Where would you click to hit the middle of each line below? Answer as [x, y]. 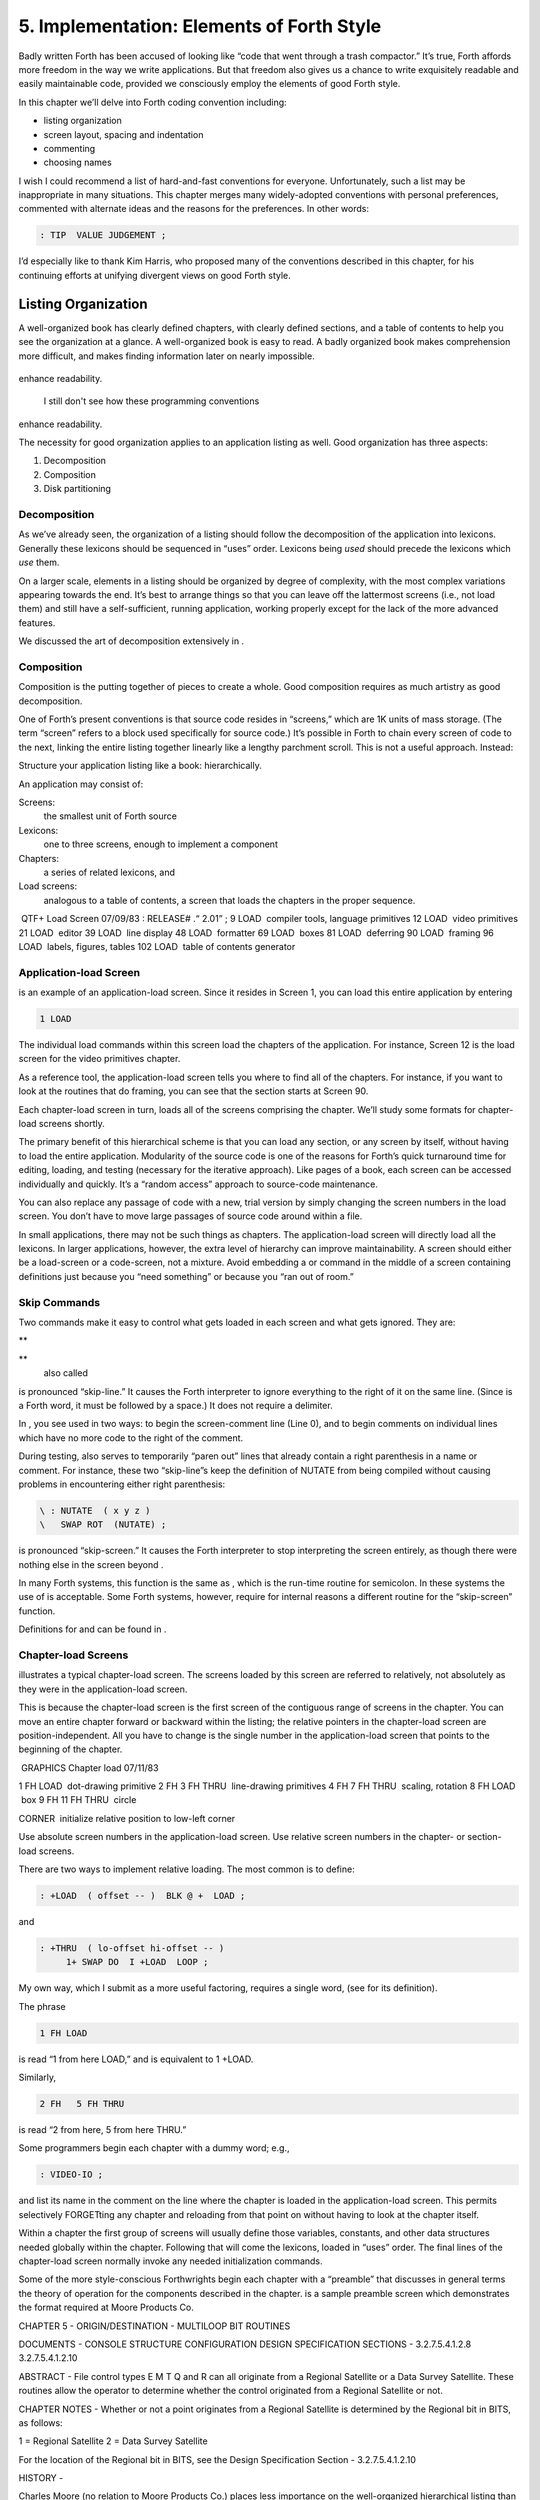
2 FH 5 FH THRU [82, 2104]
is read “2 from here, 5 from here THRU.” [102, 2130]
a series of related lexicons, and [109, 872]
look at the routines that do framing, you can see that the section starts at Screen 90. [193, 1091]
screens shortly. [71, 1123]
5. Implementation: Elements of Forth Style [200, 26]
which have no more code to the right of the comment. [131, 1437]
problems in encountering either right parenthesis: [122, 1484]
